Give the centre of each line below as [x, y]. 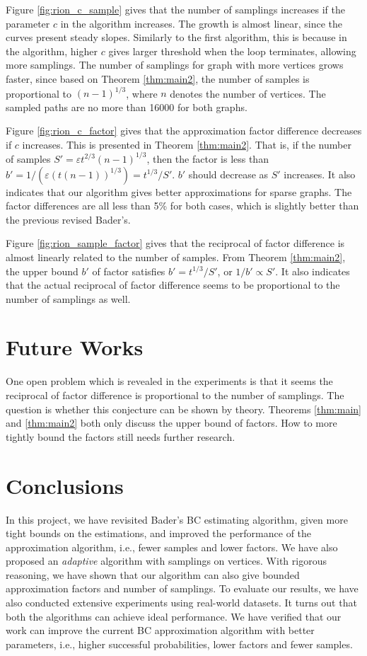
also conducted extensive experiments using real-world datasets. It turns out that [181, 603]
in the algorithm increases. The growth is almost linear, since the [202, 23]
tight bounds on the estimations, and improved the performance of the [159, 533]
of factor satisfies [129, 271]
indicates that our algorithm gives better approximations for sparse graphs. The [179, 191]
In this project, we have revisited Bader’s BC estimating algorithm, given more [177, 519]
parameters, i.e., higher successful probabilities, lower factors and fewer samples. [179, 644]
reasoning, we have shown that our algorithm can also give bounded [153, 574]
